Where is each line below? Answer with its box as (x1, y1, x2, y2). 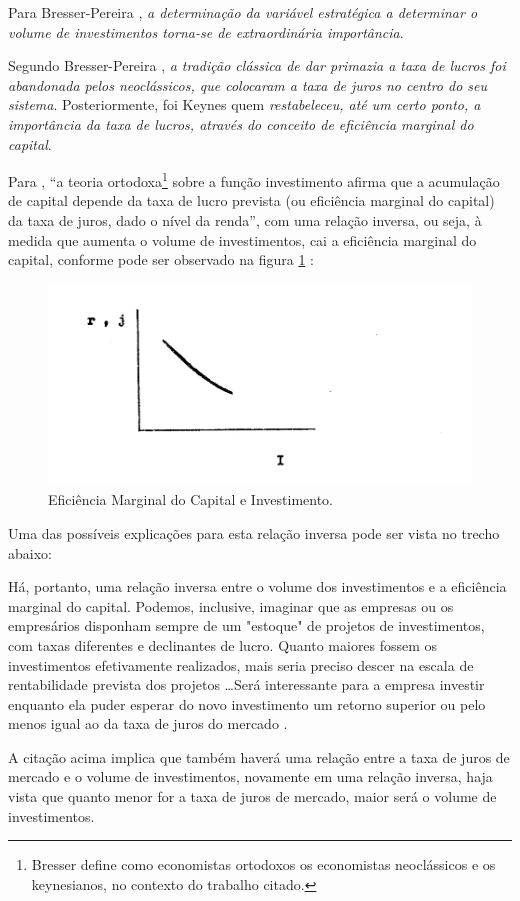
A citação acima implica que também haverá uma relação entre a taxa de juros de (8, 746, 510, 767)
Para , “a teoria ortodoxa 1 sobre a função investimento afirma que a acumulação (8, 168, 500, 191)
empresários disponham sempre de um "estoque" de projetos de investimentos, (8, 615, 485, 636)
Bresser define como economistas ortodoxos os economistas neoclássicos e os (31, 854, 496, 875)
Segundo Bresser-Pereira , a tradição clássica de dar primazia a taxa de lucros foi (8, 55, 506, 76)
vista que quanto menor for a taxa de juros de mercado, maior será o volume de (8, 786, 497, 807)
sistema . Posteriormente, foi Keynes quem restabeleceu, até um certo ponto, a (8, 94, 481, 115)
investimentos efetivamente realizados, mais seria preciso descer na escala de (8, 654, 474, 675)
